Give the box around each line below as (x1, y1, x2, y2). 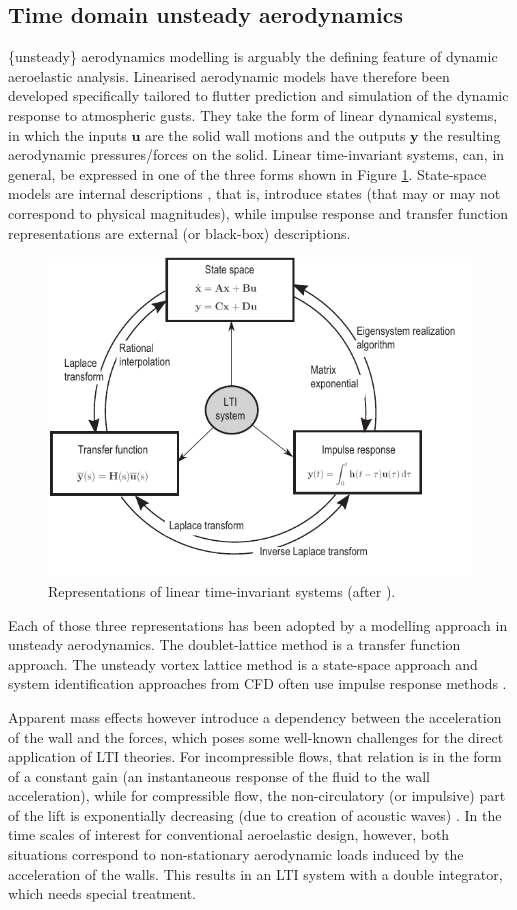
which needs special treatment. (8, 883, 197, 904)
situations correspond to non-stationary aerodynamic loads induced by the (8, 844, 464, 865)
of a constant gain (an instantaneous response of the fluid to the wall (8, 765, 430, 786)
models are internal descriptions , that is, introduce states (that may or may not (8, 183, 501, 204)
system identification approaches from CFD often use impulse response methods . (8, 673, 507, 694)
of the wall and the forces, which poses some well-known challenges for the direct (8, 726, 504, 747)
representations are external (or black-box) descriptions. (8, 222, 351, 243)
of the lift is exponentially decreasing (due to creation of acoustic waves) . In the (8, 804, 502, 825)
